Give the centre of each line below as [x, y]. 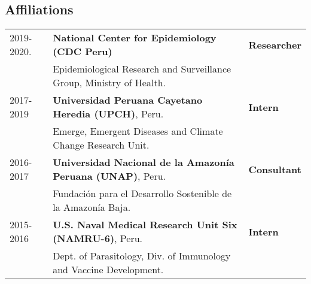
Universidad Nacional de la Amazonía [144, 162]
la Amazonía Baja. [92, 207]
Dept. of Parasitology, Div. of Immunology [142, 256]
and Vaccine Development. [108, 270]
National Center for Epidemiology [135, 38]
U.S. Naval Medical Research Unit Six [145, 225]
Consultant [275, 169]
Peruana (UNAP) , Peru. [109, 176]
